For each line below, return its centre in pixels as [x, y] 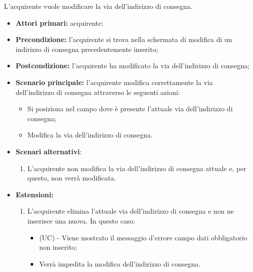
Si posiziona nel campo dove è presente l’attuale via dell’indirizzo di [130, 109]
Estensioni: [35, 194]
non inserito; [58, 247]
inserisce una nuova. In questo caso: [81, 220]
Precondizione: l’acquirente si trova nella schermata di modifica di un [124, 39]
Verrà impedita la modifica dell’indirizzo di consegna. [120, 263]
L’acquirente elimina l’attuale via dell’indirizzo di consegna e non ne [131, 211]
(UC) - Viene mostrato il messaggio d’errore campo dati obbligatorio [143, 237]
